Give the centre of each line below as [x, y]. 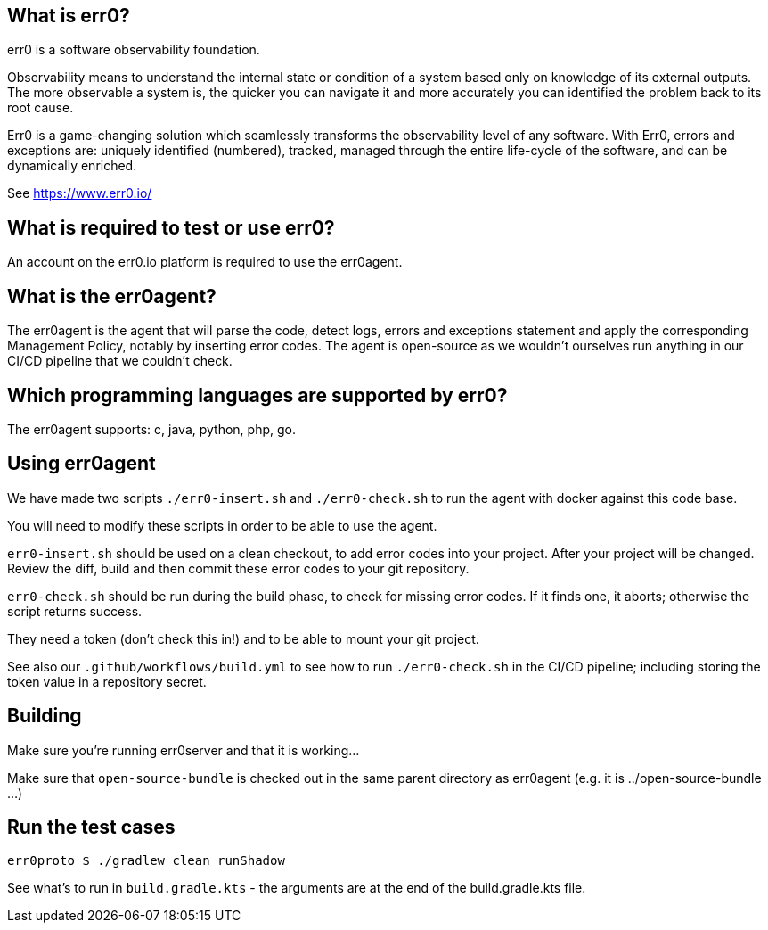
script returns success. [75, 611]
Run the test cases [91, 827]
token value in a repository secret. [107, 681]
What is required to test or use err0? [171, 227]
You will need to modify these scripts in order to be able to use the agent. [222, 525]
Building [45, 716]
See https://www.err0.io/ [80, 193]
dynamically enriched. [72, 166]
